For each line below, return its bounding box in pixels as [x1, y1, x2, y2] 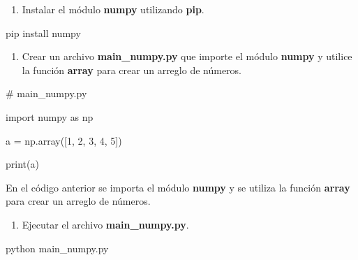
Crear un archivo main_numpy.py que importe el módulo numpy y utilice [22, 49, 352, 64]
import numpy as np [6, 109, 94, 124]
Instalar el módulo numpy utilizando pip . [22, 2, 204, 16]
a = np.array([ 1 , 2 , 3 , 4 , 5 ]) [6, 133, 122, 147]
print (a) [6, 157, 39, 171]
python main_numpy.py [6, 240, 109, 255]
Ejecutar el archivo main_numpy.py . [22, 217, 189, 231]
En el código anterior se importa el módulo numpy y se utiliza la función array [6, 180, 350, 194]
